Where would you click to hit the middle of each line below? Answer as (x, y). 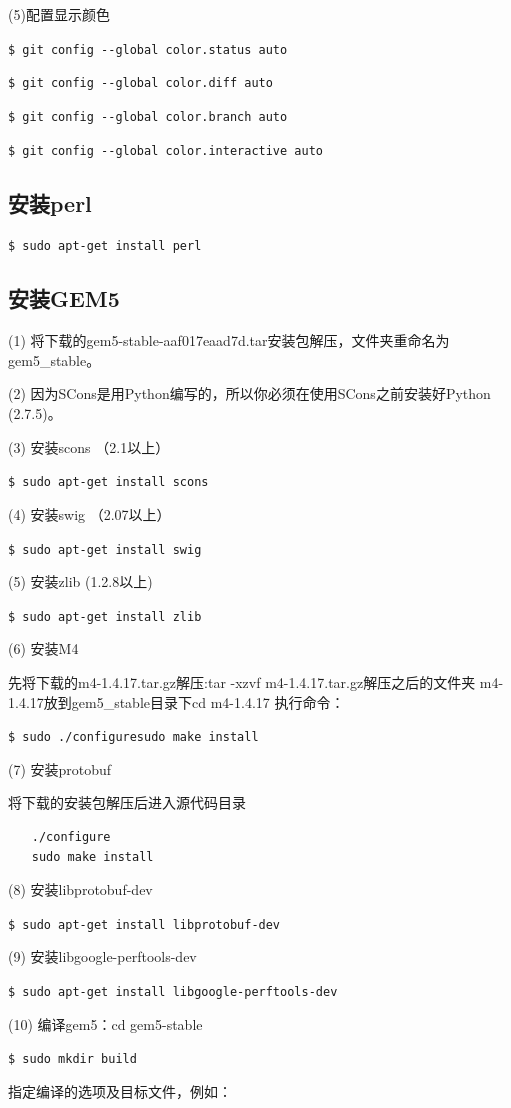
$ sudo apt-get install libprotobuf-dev (144, 924)
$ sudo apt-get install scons (108, 482)
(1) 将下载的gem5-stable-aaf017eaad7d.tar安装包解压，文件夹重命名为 (229, 340)
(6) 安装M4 (43, 648)
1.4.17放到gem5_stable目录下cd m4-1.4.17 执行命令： (176, 701)
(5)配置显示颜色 (59, 14)
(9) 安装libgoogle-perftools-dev (102, 956)
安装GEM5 (64, 298)
